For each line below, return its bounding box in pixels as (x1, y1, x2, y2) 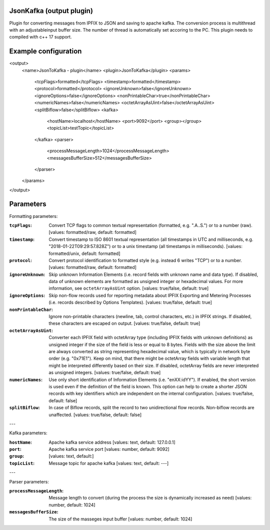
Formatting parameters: (9, 213, 58, 219)
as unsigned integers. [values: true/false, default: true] (48, 370, 161, 376)
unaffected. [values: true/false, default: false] (48, 411, 142, 418)
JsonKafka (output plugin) (9, 7, 93, 15)
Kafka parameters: (9, 430, 47, 436)
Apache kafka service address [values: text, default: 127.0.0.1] (48, 439, 176, 445)
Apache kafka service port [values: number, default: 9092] (48, 446, 169, 452)
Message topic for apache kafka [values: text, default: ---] (48, 460, 169, 466)
